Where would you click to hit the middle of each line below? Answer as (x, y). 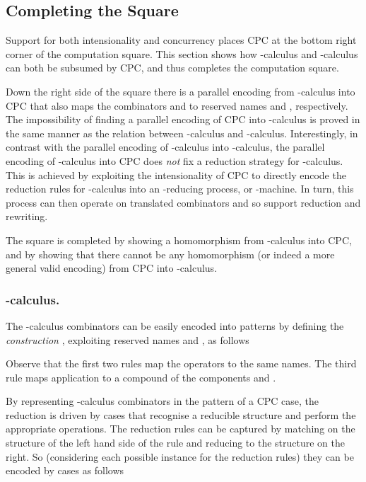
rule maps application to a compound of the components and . (141, 377)
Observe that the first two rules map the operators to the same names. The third (181, 363)
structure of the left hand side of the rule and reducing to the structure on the (175, 443)
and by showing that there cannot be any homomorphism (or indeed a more (170, 254)
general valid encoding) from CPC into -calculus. (112, 268)
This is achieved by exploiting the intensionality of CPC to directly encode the (176, 174)
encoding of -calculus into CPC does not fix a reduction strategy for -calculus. (175, 160)
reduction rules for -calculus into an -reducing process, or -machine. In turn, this (180, 189)
